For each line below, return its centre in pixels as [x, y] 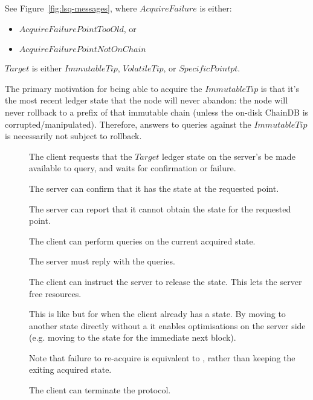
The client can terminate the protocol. [100, 390]
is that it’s [280, 88]
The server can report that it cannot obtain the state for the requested [160, 208]
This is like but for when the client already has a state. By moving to [157, 314]
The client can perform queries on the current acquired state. [142, 241]
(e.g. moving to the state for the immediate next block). [133, 337]
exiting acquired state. [70, 369]
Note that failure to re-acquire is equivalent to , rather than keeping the [162, 357]
